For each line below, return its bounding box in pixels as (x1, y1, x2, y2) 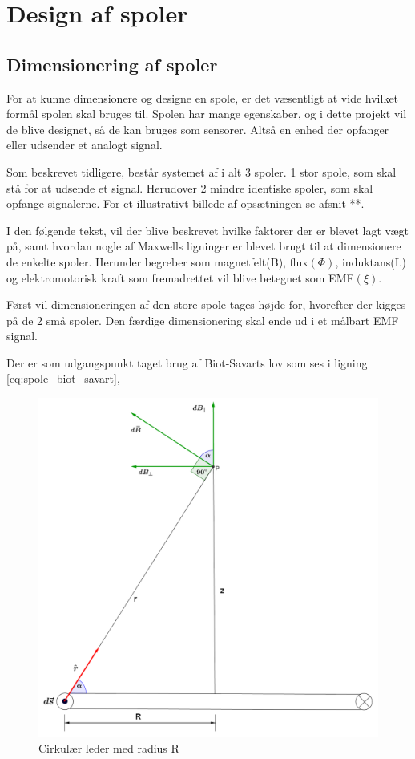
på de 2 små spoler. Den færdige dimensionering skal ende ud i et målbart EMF (6, 311, 399, 328)
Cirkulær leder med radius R (38, 740, 179, 757)
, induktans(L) (335, 253, 406, 270)
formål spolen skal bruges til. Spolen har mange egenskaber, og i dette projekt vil (6, 105, 407, 122)
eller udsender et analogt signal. (6, 136, 163, 153)
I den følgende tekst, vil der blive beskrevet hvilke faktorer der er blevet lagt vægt (6, 221, 409, 238)
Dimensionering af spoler (6, 51, 218, 76)
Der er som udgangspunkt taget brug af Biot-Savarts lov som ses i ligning (6, 354, 368, 371)
